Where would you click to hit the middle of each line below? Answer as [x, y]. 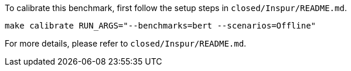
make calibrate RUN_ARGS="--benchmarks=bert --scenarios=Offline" [161, 26]
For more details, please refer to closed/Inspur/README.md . [126, 43]
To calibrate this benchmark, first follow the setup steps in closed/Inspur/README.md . [176, 8]
